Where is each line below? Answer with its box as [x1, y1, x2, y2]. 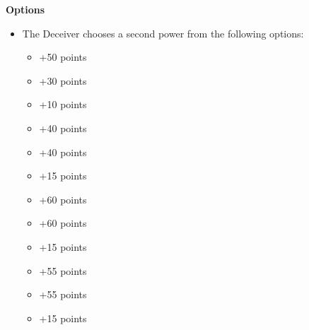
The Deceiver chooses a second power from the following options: [22, 25, 304, 40]
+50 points [39, 49, 87, 64]
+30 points [39, 73, 87, 88]
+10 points [39, 97, 87, 112]
